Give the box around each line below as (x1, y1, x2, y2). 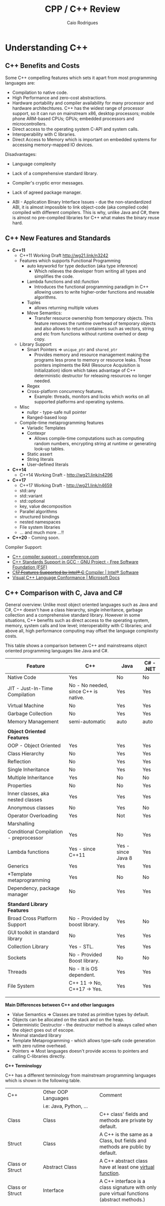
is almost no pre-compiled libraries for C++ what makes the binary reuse (12, 214, 160, 220)
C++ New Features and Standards (5, 234, 111, 242)
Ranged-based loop (27, 414, 67, 420)
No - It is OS (68, 965, 98, 972)
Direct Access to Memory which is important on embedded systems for (12, 136, 157, 142)
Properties (7, 782, 32, 789)
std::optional (19, 498, 45, 504)
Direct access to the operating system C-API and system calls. (12, 126, 139, 132)
